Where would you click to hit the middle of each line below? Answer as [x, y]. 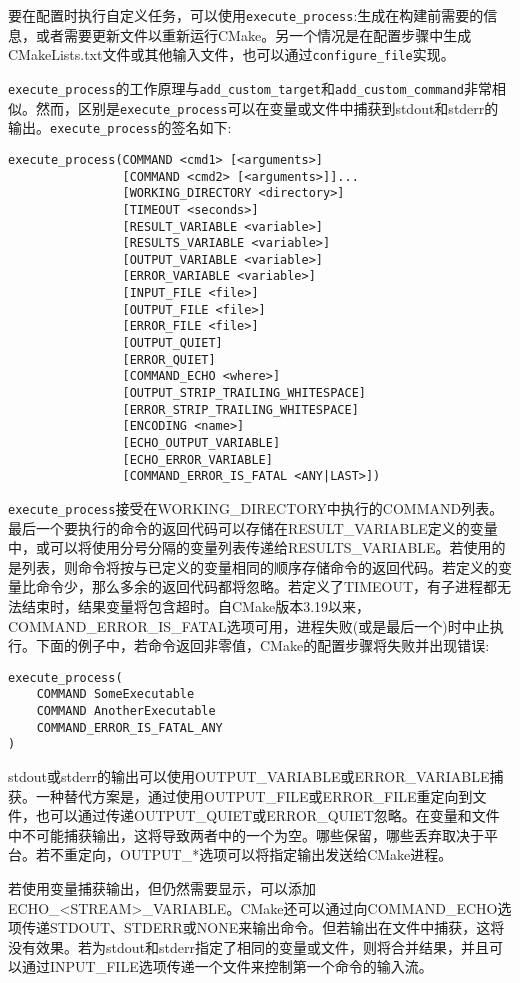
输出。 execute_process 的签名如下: [120, 127]
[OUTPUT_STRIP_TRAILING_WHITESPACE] [244, 393]
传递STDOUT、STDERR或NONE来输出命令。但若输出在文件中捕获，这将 [263, 927]
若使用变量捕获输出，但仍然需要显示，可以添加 [162, 888]
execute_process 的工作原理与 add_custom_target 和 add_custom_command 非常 [250, 87]
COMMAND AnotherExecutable [126, 711]
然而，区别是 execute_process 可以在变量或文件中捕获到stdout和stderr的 [267, 107]
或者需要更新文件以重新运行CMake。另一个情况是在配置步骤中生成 [253, 34]
